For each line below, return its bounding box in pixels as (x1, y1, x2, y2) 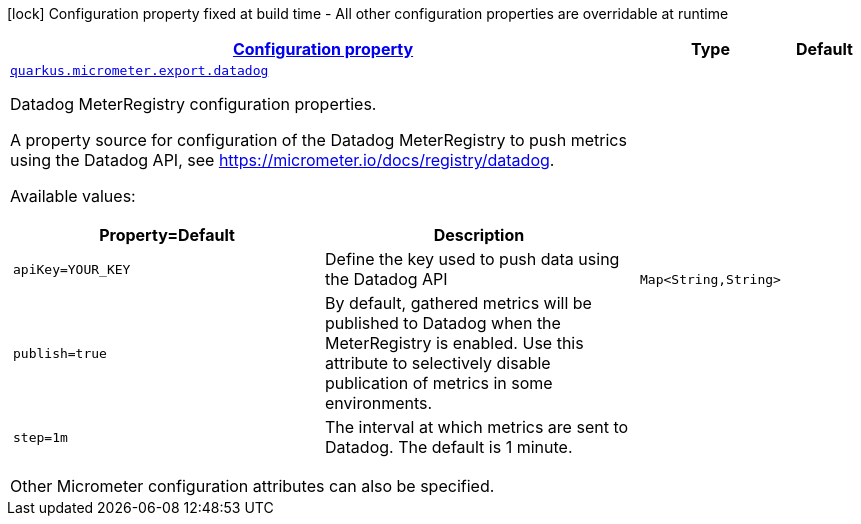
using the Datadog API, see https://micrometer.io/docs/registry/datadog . (10, 150, 555, 170)
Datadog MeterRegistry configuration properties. (10, 94, 377, 114)
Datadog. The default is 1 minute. (325, 437, 573, 457)
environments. (325, 393, 433, 413)
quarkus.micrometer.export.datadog (10, 63, 269, 78)
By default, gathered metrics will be (325, 293, 592, 313)
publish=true (13, 345, 107, 361)
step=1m (13, 429, 68, 445)
